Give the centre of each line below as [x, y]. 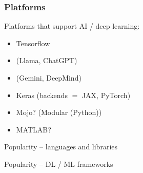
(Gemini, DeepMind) [49, 78]
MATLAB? [34, 129]
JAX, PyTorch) [106, 95]
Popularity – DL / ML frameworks [59, 164]
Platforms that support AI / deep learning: [72, 26]
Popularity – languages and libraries [61, 147]
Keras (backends [42, 95]
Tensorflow [33, 43]
